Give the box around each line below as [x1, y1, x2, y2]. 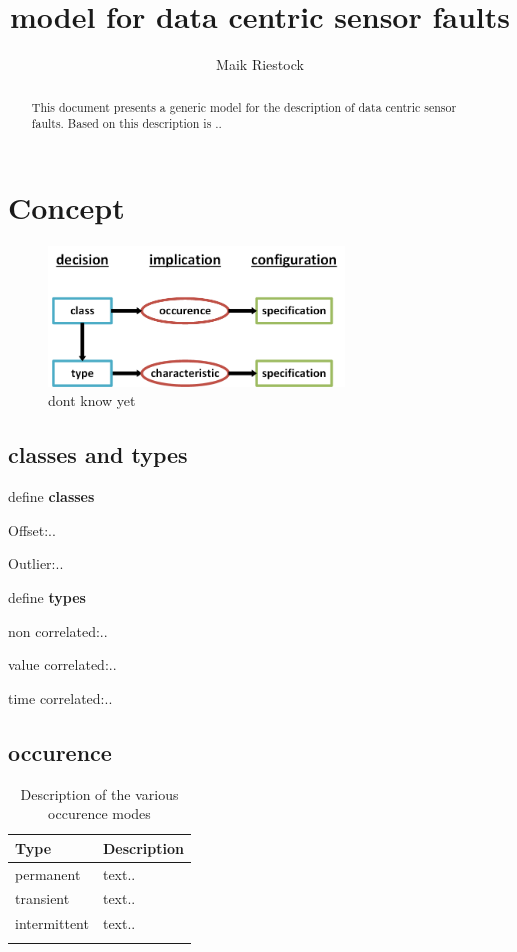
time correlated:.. [8, 687, 113, 708]
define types [8, 587, 86, 608]
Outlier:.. [8, 553, 64, 574]
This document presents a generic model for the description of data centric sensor [31, 98, 457, 115]
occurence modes [48, 803, 151, 824]
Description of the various [20, 783, 179, 804]
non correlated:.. [8, 620, 108, 641]
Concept [8, 186, 125, 227]
